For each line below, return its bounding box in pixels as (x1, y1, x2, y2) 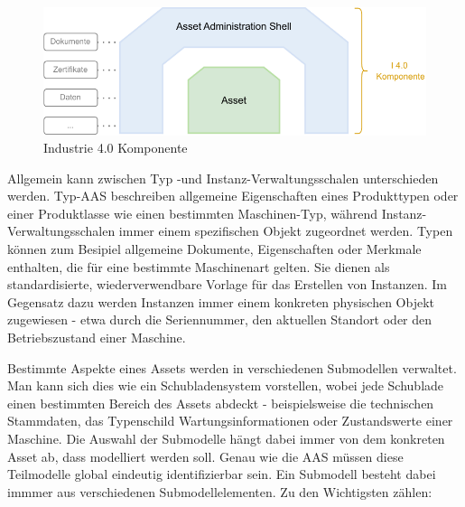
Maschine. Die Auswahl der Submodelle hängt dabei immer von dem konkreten (7, 429, 445, 447)
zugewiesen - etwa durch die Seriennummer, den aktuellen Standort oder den (7, 310, 432, 329)
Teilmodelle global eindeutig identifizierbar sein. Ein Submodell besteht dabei (7, 465, 436, 484)
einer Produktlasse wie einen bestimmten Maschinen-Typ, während (7, 203, 378, 222)
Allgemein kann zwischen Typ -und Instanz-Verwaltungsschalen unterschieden (7, 168, 439, 187)
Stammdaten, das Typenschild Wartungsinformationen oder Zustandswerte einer (7, 411, 453, 430)
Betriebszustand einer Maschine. (7, 328, 186, 347)
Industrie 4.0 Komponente (43, 138, 188, 157)
